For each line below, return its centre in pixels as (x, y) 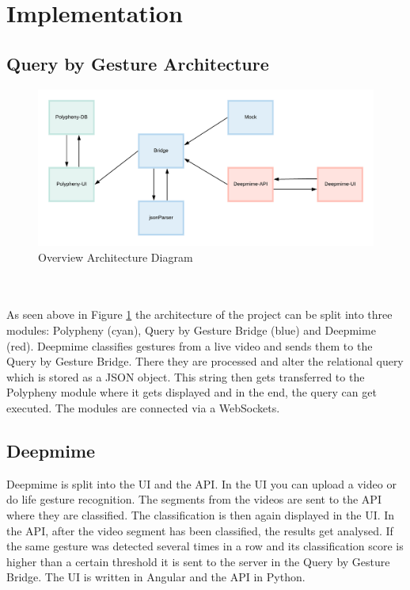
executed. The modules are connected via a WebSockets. (143, 408)
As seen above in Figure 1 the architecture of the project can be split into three (199, 314)
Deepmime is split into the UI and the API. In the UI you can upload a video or (201, 483)
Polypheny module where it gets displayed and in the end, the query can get (192, 392)
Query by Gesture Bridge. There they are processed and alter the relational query (205, 361)
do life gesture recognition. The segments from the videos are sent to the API (194, 499)
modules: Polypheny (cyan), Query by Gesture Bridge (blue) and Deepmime (191, 330)
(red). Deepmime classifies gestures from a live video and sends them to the (190, 345)
